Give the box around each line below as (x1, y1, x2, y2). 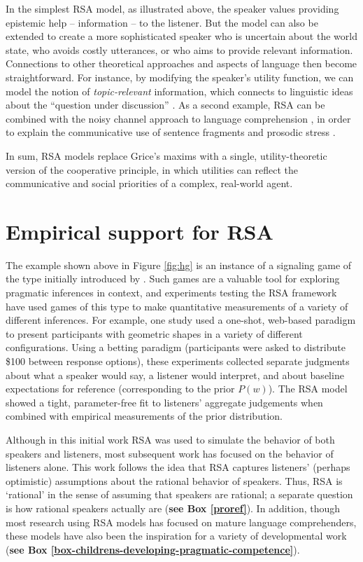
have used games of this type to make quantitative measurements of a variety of (6, 299, 348, 313)
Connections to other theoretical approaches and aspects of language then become (6, 56, 357, 71)
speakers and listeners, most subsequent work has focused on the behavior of (6, 446, 334, 460)
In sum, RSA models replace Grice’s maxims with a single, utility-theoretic (6, 148, 327, 163)
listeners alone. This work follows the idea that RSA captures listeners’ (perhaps (6, 460, 350, 474)
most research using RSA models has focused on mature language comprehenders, (6, 514, 357, 529)
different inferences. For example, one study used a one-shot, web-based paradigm (6, 313, 356, 327)
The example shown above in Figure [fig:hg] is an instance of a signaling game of (6, 257, 352, 272)
